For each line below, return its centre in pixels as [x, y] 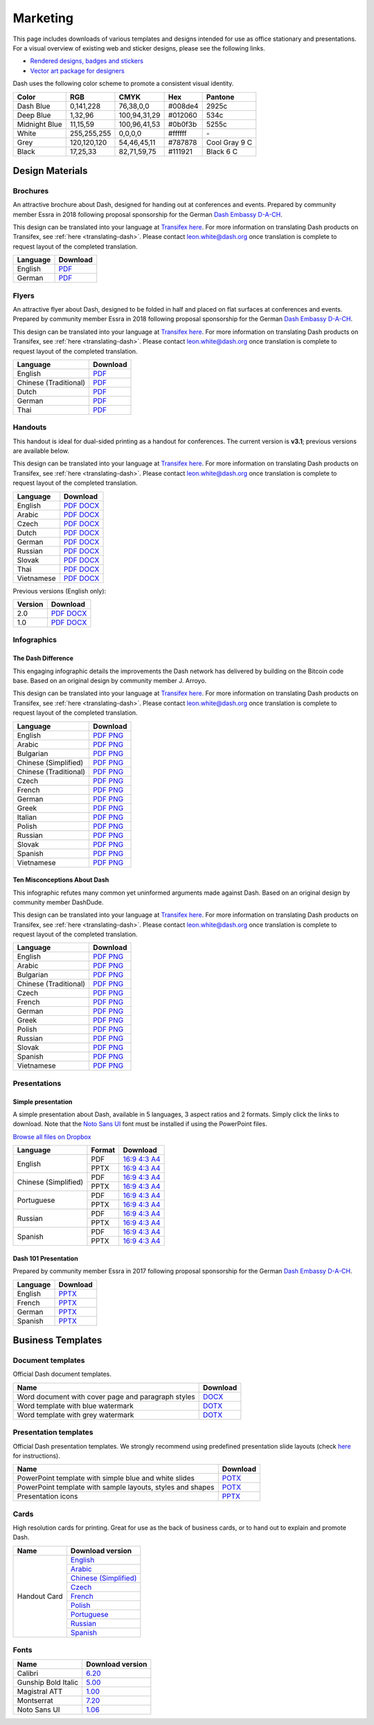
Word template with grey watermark [75, 1415]
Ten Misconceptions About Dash [61, 880]
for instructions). [36, 1456]
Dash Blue [34, 106]
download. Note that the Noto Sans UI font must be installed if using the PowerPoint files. [140, 1124]
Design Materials [50, 171]
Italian [27, 817]
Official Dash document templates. [62, 1374]
